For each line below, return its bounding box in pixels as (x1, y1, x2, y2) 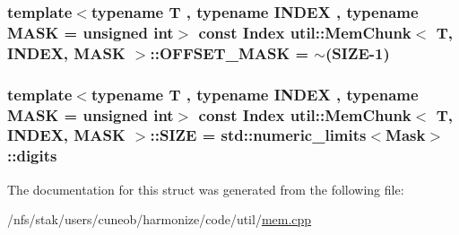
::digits (7, 144, 57, 167)
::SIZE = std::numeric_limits (150, 124, 367, 146)
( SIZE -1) (325, 41, 390, 64)
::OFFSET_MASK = (150, 41, 309, 64)
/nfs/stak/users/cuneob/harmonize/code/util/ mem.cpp (7, 210, 312, 229)
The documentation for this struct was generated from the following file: (7, 179, 404, 198)
